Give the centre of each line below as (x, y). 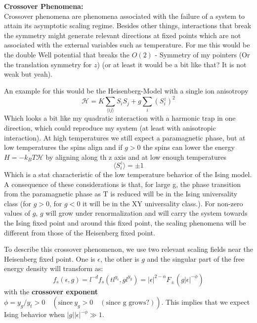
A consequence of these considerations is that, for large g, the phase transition (123, 184)
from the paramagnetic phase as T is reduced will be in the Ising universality (121, 194)
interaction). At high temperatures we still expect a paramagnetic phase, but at (125, 137)
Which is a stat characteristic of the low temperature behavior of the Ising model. (128, 174)
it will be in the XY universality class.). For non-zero (163, 203)
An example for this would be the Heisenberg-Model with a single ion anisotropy (126, 90)
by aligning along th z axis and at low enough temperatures (136, 157)
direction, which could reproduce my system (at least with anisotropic (110, 128)
